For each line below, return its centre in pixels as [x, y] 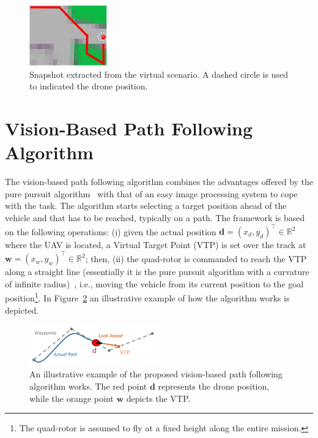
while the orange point [72, 398]
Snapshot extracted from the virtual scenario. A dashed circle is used [159, 74]
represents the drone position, [214, 386]
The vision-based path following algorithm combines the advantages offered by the [159, 182]
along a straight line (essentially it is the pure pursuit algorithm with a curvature [157, 272]
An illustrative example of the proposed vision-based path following [156, 374]
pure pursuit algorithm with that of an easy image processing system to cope [151, 193]
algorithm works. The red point [88, 386]
